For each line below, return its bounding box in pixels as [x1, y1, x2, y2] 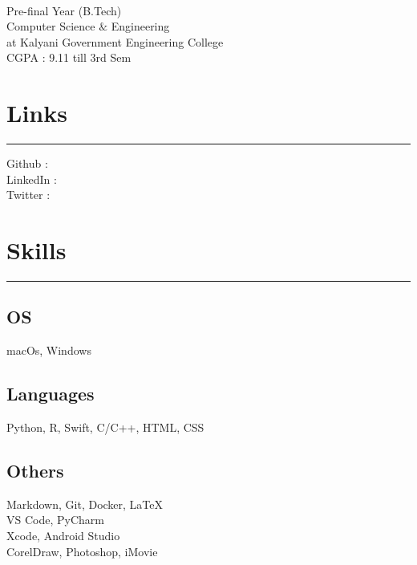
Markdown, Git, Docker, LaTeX [6, 495, 164, 512]
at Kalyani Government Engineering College [6, 33, 224, 50]
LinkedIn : [6, 170, 57, 187]
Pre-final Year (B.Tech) [6, 2, 122, 18]
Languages [6, 381, 95, 406]
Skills [6, 234, 67, 266]
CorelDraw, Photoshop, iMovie [6, 543, 158, 559]
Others [6, 457, 64, 482]
